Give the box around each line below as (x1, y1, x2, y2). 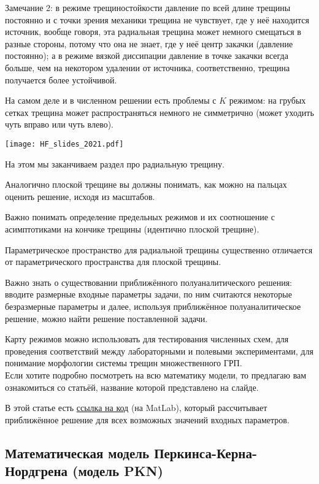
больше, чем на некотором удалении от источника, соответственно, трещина (5, 61, 290, 74)
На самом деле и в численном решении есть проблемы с (5, 94, 217, 107)
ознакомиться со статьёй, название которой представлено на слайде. (5, 380, 259, 393)
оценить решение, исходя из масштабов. (5, 190, 155, 202)
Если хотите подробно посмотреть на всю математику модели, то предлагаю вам (5, 368, 307, 381)
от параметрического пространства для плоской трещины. (5, 255, 221, 268)
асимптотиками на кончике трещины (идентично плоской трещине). (5, 222, 259, 235)
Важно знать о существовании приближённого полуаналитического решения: (5, 275, 292, 288)
